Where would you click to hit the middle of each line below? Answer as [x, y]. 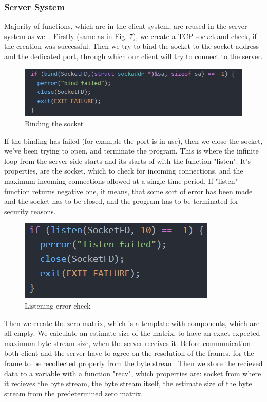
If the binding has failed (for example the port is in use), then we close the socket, [133, 140]
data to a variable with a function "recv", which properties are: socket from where [133, 373]
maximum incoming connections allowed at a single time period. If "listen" [121, 181]
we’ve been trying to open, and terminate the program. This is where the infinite [131, 151]
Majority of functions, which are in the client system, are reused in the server [126, 26]
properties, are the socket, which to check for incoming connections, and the [124, 171]
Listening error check [58, 305]
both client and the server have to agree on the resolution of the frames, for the [129, 353]
